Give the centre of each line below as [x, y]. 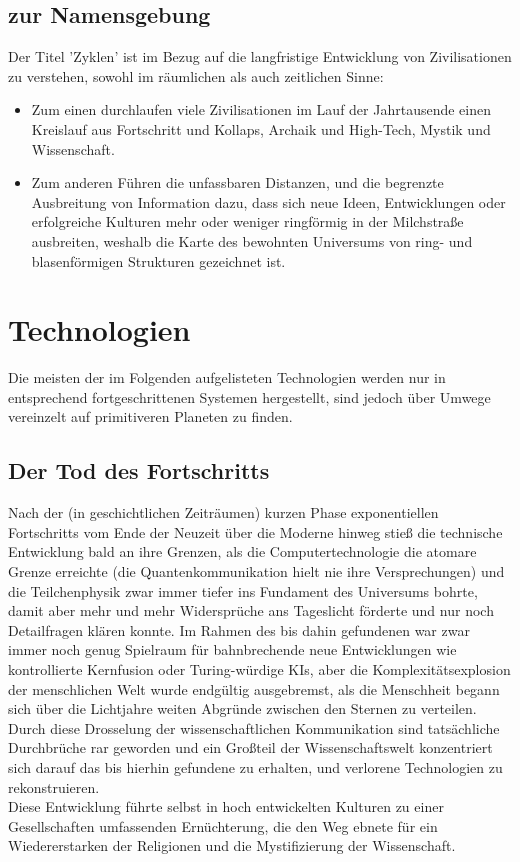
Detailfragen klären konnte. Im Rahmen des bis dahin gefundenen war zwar [239, 629]
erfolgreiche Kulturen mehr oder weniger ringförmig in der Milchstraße [247, 221]
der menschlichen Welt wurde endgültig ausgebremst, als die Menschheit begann [254, 688]
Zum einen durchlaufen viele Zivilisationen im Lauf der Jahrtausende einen [261, 109]
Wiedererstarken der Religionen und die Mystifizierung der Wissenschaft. [232, 845]
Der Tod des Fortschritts [139, 470]
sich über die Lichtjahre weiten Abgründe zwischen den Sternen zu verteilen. [242, 708]
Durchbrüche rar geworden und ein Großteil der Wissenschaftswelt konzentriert [250, 747]
